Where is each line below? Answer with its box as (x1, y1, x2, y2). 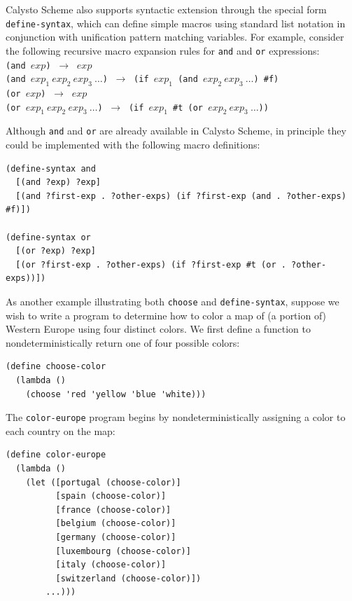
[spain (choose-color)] (55, 491, 167, 502)
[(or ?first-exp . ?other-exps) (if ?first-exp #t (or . (15, 259, 286, 270)
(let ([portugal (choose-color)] (25, 477, 181, 488)
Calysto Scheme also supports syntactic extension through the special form (6, 2, 327, 16)
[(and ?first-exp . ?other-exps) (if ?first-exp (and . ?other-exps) (15, 191, 346, 201)
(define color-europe (6, 450, 106, 460)
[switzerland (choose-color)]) (55, 573, 202, 583)
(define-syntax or (6, 232, 91, 242)
